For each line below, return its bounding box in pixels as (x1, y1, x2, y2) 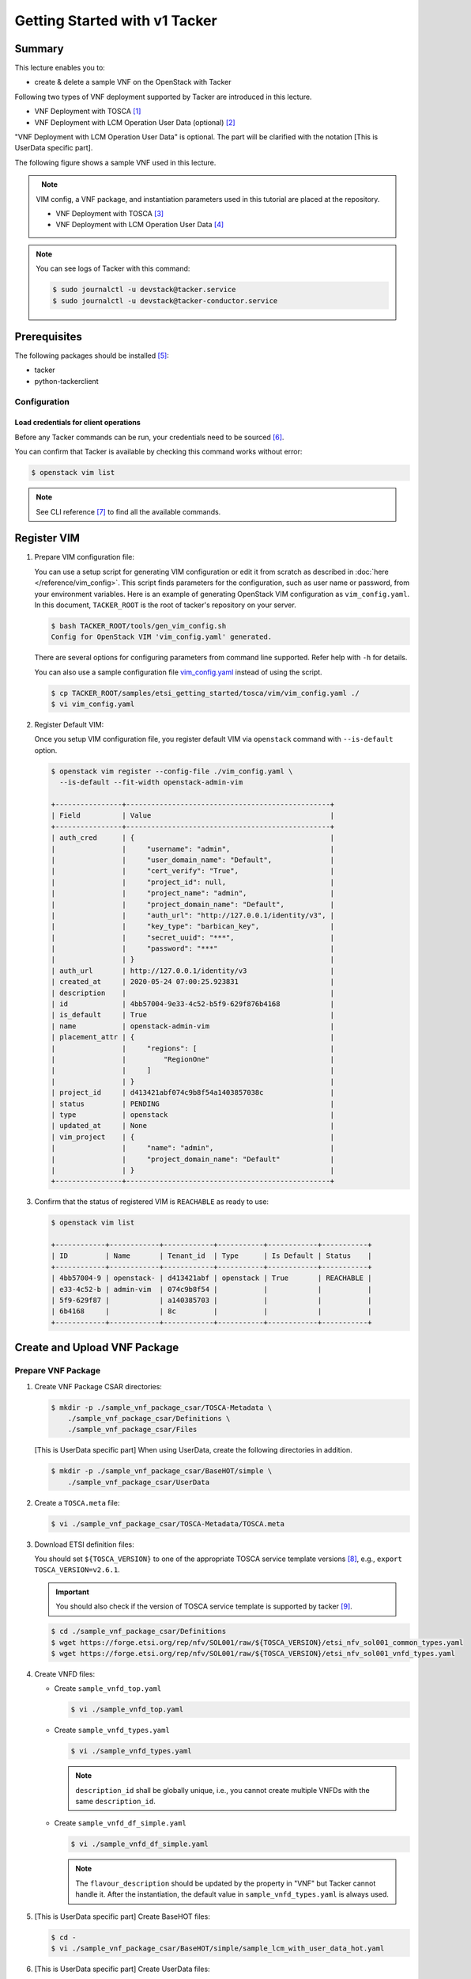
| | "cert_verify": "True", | (51, 867, 335, 876)
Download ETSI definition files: (34, 1540, 134, 1549)
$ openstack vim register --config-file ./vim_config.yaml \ (51, 766, 293, 776)
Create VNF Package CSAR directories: (34, 1381, 162, 1391)
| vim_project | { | (51, 1132, 335, 1141)
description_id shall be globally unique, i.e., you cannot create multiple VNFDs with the (75, 1785, 371, 1795)
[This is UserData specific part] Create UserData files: (34, 1964, 210, 1973)
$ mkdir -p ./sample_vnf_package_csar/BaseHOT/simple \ (51, 1467, 273, 1476)
